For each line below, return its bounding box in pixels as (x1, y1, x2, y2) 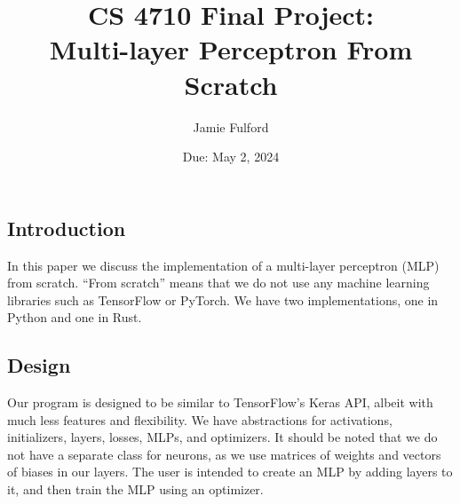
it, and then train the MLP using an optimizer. (7, 480, 264, 499)
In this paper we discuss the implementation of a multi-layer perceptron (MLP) (7, 256, 440, 274)
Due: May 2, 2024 (182, 147, 280, 166)
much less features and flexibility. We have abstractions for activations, (7, 410, 393, 429)
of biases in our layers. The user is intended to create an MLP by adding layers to (7, 462, 453, 481)
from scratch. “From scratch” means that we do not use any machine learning (7, 273, 430, 292)
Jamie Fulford (193, 117, 269, 136)
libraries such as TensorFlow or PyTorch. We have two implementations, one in (7, 290, 439, 309)
